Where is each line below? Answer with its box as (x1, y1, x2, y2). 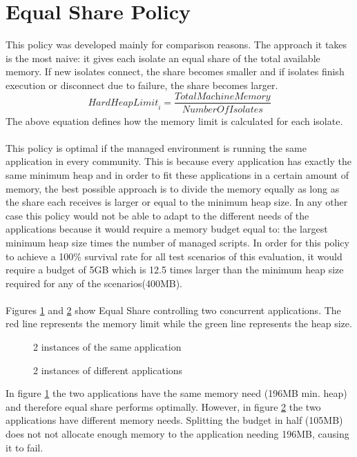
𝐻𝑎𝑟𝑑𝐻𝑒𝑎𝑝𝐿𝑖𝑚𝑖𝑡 (88, 97, 159, 108)
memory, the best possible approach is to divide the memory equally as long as (6, 181, 340, 195)
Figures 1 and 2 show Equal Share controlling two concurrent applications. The (6, 302, 341, 317)
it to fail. (6, 440, 44, 454)
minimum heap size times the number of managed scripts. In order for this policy (6, 235, 349, 249)
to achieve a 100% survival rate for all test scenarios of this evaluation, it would (6, 249, 342, 263)
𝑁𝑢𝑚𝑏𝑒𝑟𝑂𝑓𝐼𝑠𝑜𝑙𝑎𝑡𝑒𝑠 (182, 104, 263, 115)
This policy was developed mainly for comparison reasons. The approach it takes (6, 37, 347, 52)
